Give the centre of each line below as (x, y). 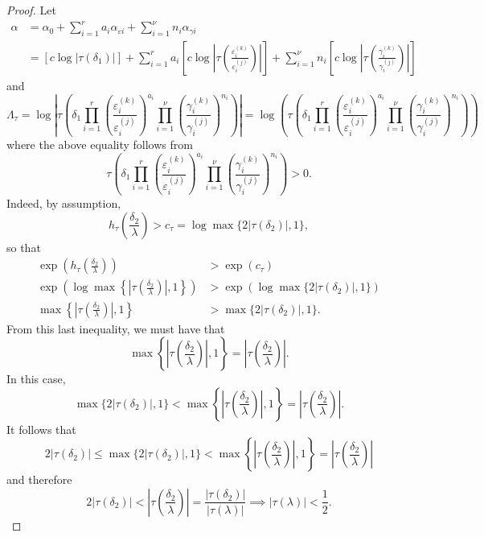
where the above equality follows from (100, 145)
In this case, (36, 379)
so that (24, 247)
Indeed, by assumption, (64, 203)
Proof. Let (31, 10)
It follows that (41, 429)
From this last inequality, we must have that (116, 328)
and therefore (39, 479)
